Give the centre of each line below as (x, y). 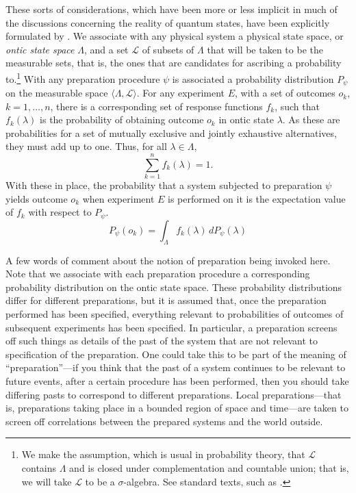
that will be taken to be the (265, 49)
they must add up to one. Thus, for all (86, 146)
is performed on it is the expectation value (257, 198)
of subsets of (168, 49)
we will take (47, 481)
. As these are (311, 119)
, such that (297, 106)
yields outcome (37, 198)
